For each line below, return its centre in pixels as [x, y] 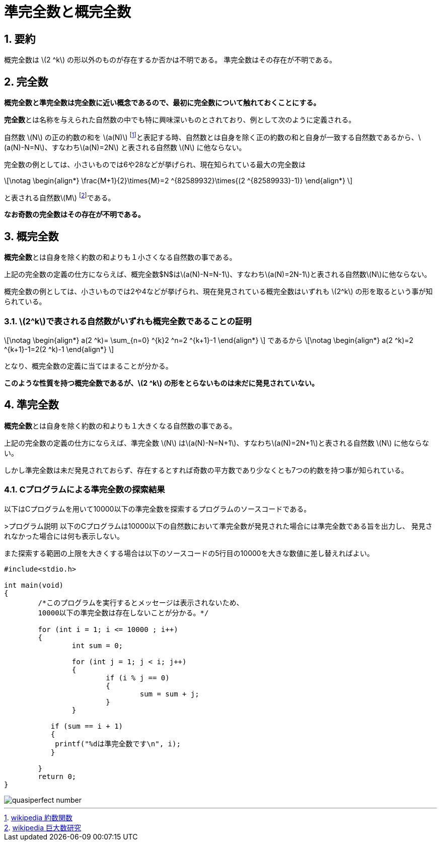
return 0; [57, 776]
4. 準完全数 [31, 405]
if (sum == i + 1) [87, 726]
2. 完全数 [26, 82]
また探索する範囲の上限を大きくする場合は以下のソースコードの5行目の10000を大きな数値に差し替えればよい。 [189, 553]
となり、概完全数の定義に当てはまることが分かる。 [88, 366]
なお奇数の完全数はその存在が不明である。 [75, 215]
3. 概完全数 [31, 236]
